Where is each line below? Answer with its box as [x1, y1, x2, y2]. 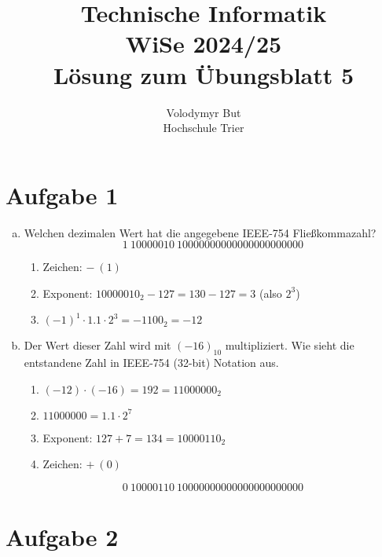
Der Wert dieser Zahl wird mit [24, 337, 171, 354]
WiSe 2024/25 [125, 27, 282, 60]
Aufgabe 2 [6, 521, 119, 553]
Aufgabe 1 [6, 178, 119, 211]
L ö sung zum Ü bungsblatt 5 [53, 58, 354, 90]
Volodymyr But [166, 104, 241, 120]
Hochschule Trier [163, 119, 244, 136]
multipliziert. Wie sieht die [225, 337, 354, 354]
